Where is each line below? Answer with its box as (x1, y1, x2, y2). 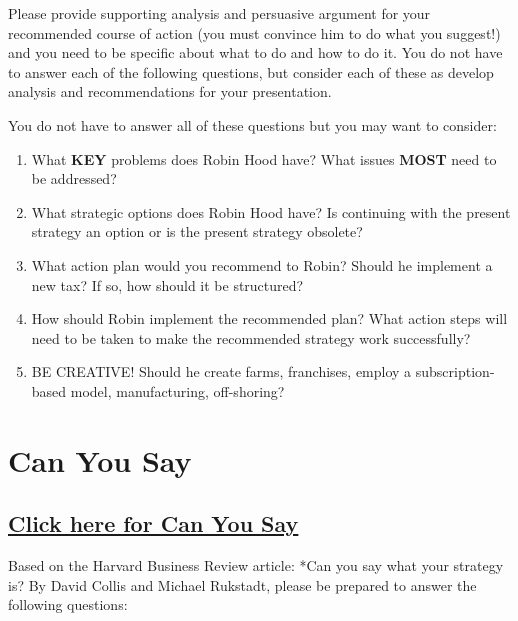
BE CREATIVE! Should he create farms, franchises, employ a (31, 361, 412, 382)
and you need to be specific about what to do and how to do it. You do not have (8, 42, 503, 63)
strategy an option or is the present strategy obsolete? (31, 221, 363, 242)
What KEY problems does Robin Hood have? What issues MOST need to (31, 148, 497, 169)
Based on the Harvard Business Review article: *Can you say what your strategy (8, 555, 504, 576)
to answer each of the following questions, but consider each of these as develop (8, 61, 494, 82)
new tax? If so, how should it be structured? (31, 274, 304, 295)
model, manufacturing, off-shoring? (70, 380, 285, 401)
